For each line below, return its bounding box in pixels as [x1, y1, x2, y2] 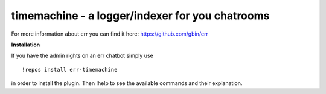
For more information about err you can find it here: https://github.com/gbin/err [11, 30, 208, 37]
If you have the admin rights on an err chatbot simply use [11, 52, 153, 60]
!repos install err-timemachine [22, 66, 118, 73]
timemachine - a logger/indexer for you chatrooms [11, 9, 270, 22]
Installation [11, 41, 40, 48]
